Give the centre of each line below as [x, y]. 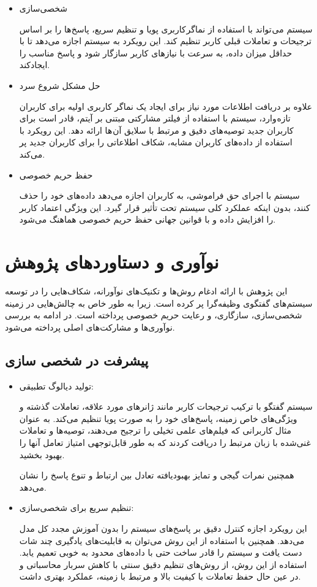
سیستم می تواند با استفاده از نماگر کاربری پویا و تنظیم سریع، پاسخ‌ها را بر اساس [166, 29]
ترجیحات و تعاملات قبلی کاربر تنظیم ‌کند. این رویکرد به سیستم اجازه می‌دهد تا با [165, 41]
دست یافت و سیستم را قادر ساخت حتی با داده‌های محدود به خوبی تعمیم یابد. [161, 552]
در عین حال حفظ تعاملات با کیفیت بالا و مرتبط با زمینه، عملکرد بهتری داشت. [160, 576]
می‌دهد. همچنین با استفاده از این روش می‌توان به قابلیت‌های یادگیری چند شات [162, 540]
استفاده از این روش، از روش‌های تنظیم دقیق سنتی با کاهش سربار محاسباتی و [163, 564]
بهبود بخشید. [42, 454]
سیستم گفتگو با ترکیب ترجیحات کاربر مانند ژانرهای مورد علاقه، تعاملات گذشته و [166, 406]
